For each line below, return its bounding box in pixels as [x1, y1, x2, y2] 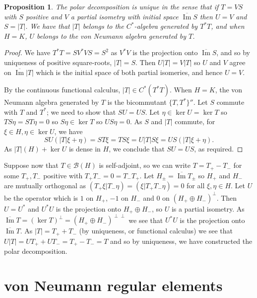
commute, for [175, 116, 215, 127]
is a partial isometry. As [171, 203, 245, 214]
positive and [26, 11, 62, 21]
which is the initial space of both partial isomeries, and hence [36, 67, 223, 77]
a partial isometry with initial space [70, 11, 179, 21]
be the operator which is [4, 192, 78, 203]
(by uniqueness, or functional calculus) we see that [79, 225, 233, 236]
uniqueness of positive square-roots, [4, 57, 112, 67]
